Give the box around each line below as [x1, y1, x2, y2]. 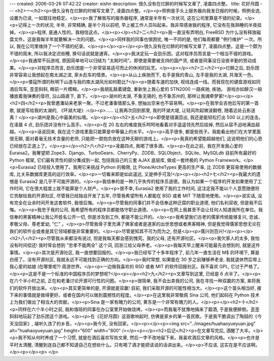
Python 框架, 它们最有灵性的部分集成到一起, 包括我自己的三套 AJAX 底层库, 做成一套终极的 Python [9, 157, 215, 163]
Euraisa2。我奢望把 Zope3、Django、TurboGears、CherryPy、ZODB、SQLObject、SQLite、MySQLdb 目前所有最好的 [9, 150, 257, 156]
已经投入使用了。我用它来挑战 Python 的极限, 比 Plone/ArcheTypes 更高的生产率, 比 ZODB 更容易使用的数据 [37, 164, 262, 170]
